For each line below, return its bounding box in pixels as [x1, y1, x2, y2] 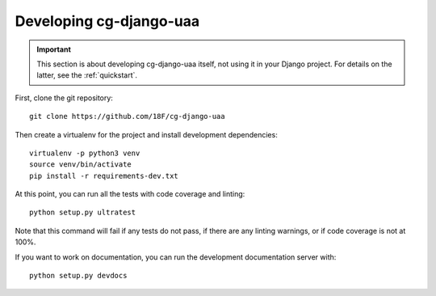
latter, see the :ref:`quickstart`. [36, 70, 137, 80]
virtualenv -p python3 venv [29, 148, 140, 158]
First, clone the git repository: [15, 93, 113, 103]
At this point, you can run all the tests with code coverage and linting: [15, 189, 245, 199]
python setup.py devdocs [29, 271, 128, 281]
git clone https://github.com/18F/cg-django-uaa [29, 112, 225, 121]
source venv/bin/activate [29, 160, 132, 169]
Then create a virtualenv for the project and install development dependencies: [15, 129, 278, 139]
